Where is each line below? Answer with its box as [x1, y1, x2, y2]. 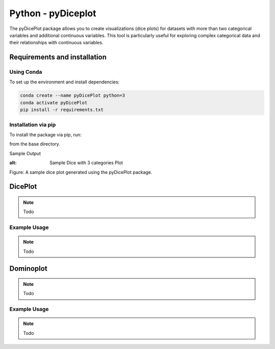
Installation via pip [9, 121, 56, 128]
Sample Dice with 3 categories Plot [49, 160, 123, 166]
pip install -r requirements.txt [20, 107, 104, 113]
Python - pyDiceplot [9, 8, 96, 19]
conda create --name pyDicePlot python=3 [20, 93, 125, 99]
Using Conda [9, 69, 43, 76]
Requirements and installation [9, 53, 107, 62]
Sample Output [9, 150, 41, 156]
